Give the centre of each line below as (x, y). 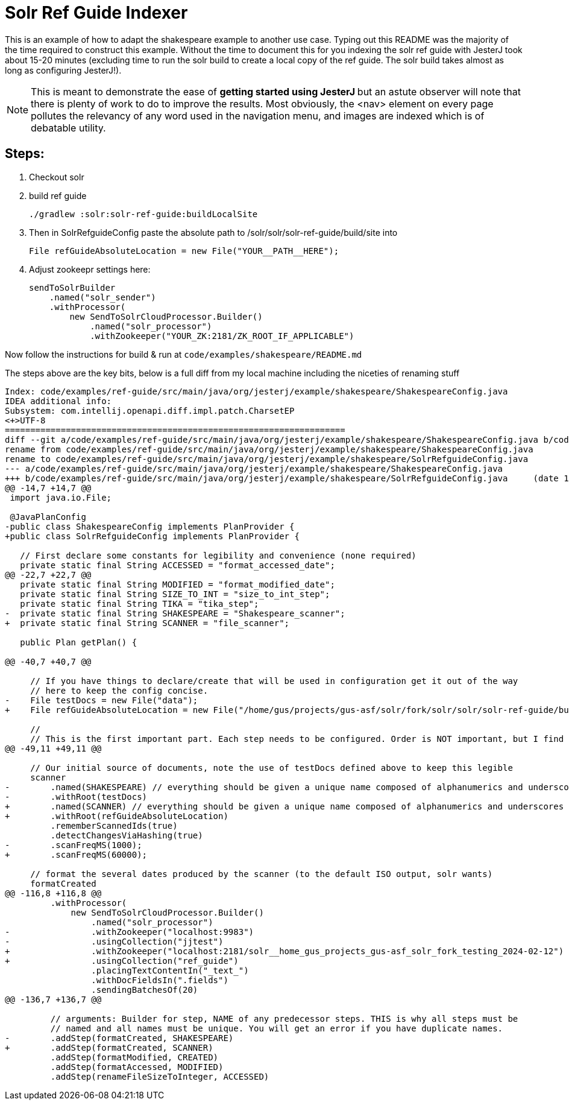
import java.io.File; (61, 497)
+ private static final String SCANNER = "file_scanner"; (147, 623)
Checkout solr (57, 177)
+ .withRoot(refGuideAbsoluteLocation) (117, 816)
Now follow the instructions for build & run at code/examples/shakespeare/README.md (184, 354)
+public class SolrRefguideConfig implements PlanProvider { (152, 536)
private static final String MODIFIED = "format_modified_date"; (178, 584)
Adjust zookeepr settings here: (90, 269)
